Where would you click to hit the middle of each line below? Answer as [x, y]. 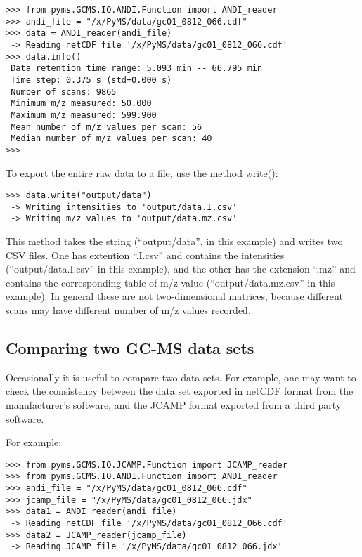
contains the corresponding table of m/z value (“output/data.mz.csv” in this [170, 282]
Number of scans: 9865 [64, 92]
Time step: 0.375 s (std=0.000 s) [91, 80]
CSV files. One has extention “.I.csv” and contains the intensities [145, 255]
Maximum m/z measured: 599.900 [84, 115]
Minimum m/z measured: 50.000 [81, 104]
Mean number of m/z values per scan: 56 [106, 127]
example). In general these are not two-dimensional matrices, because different [174, 296]
